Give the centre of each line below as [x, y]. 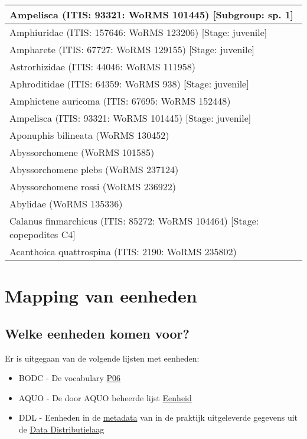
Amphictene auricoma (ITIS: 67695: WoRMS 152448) [120, 101]
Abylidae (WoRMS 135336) [66, 204]
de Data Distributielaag [61, 429]
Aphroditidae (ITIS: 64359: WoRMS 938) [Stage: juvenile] [129, 84]
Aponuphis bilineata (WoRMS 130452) [89, 135]
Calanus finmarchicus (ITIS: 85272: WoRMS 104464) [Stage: [134, 221]
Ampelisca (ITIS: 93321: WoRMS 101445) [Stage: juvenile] [130, 118]
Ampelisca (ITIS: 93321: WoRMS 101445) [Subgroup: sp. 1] [151, 14]
